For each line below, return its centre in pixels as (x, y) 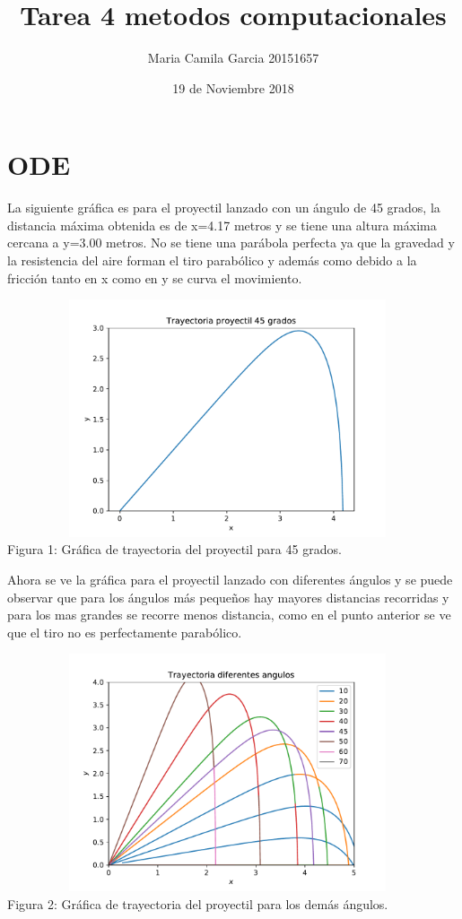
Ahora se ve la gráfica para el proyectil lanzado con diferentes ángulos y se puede (230, 579)
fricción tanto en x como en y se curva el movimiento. (155, 277)
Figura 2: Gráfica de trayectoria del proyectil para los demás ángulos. (198, 903)
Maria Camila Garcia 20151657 (233, 58)
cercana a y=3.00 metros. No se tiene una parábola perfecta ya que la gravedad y (231, 243)
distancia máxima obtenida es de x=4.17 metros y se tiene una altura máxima (222, 225)
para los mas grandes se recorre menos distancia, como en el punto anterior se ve (229, 615)
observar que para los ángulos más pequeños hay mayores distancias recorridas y (228, 597)
